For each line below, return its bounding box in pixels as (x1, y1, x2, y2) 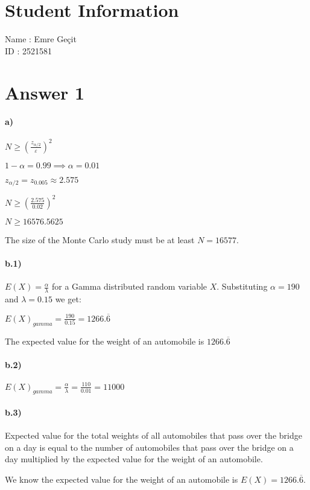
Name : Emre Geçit (5, 33, 77, 45)
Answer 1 (5, 80, 85, 104)
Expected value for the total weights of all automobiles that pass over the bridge (5, 429, 302, 442)
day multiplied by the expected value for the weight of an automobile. (5, 453, 263, 465)
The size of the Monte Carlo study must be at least (5, 233, 195, 246)
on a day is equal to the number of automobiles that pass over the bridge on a (5, 441, 294, 453)
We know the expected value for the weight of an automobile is (5, 473, 238, 486)
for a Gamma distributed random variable (52, 280, 207, 293)
